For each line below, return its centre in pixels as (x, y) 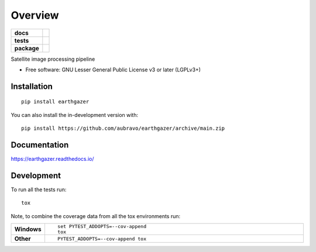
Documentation (40, 145)
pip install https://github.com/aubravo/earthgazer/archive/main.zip (123, 128)
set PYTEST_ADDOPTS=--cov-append (102, 227)
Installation (32, 86)
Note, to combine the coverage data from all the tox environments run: (96, 216)
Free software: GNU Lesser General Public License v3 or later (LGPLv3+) (113, 70)
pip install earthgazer (55, 102)
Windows (28, 229)
